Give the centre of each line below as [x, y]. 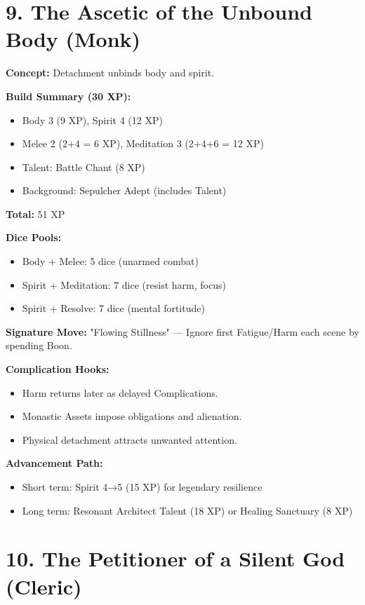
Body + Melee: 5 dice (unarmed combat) [110, 261]
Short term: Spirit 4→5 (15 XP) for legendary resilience [142, 487]
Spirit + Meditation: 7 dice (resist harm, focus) [124, 284]
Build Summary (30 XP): [68, 96]
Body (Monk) [73, 39]
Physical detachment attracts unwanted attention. [130, 439]
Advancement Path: [54, 463]
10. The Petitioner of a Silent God [175, 558]
